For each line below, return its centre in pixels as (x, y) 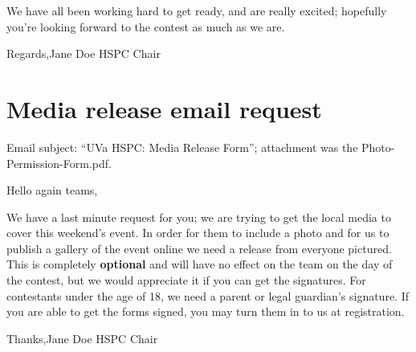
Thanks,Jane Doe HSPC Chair (82, 338)
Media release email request (164, 108)
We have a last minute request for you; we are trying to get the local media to (199, 217)
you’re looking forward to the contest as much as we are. (146, 26)
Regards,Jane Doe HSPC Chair (84, 53)
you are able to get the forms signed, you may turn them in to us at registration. (206, 311)
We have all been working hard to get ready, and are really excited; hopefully (197, 10)
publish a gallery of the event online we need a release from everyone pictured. (199, 248)
